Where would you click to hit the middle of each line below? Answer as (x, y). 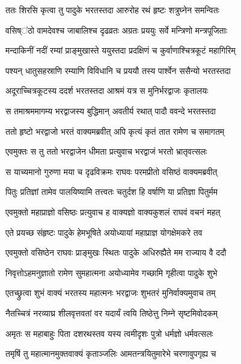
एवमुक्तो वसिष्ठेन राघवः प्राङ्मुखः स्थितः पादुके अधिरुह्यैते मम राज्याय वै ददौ (116, 252)
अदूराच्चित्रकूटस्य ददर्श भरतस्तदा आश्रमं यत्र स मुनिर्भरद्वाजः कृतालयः (107, 91)
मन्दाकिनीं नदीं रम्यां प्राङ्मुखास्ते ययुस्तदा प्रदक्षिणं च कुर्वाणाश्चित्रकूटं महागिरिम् (120, 50)
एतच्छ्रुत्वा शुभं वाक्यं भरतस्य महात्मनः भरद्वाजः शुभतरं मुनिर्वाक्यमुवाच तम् (111, 293)
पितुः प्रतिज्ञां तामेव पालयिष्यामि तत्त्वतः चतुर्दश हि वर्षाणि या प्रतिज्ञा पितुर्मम (111, 192)
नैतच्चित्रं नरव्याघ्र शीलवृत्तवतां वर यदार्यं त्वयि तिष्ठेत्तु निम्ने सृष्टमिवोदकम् (112, 313)
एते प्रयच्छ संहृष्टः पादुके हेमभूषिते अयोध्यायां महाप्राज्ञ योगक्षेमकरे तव (104, 232)
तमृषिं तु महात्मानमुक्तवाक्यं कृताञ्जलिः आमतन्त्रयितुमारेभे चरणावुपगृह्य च (111, 353)
